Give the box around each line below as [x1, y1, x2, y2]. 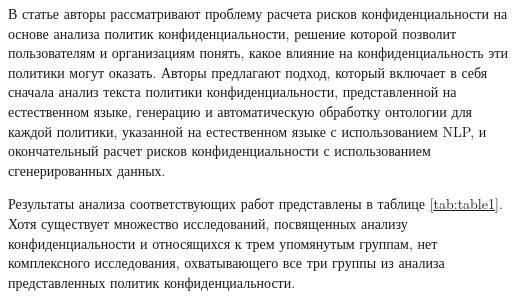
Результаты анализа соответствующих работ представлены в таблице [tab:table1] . [8, 193, 503, 214]
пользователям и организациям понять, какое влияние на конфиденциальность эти [8, 42, 508, 63]
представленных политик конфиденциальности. [8, 271, 296, 292]
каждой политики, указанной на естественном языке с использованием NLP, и [8, 120, 487, 141]
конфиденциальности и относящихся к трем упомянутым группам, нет [8, 232, 438, 253]
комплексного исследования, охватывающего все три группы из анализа [8, 252, 445, 273]
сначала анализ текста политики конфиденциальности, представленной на [8, 81, 457, 102]
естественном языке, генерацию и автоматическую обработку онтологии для [8, 100, 473, 121]
